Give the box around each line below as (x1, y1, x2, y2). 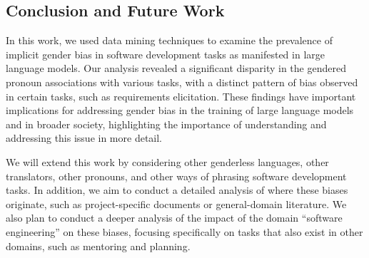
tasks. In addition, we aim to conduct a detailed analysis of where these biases (6, 182, 348, 197)
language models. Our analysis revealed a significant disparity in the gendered (6, 61, 346, 76)
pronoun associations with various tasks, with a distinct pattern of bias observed (6, 74, 358, 89)
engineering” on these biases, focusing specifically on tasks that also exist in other (6, 224, 363, 239)
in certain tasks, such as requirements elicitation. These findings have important (6, 88, 356, 103)
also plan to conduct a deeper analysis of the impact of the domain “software (6, 210, 343, 225)
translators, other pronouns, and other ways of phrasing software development (6, 168, 347, 183)
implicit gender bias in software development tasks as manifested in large (6, 46, 325, 61)
